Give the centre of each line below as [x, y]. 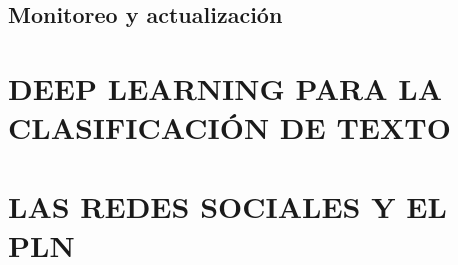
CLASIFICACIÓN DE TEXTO [229, 127]
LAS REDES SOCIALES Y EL [227, 205]
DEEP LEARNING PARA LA [225, 87]
